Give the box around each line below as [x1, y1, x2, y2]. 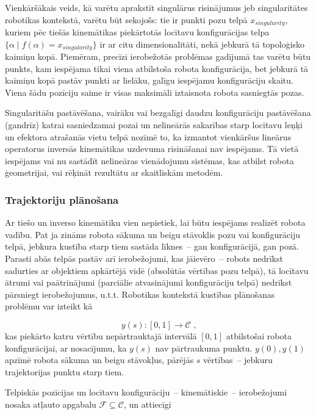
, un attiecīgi [123, 397, 171, 410]
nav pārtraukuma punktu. [155, 341, 253, 354]
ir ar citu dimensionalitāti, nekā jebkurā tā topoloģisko [99, 37, 305, 50]
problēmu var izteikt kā [5, 300, 93, 312]
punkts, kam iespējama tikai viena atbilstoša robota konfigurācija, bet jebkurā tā [5, 62, 309, 74]
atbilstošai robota [226, 330, 292, 342]
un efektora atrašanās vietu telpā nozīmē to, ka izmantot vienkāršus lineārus [5, 130, 292, 143]
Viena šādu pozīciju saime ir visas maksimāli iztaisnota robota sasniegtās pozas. [5, 85, 304, 98]
